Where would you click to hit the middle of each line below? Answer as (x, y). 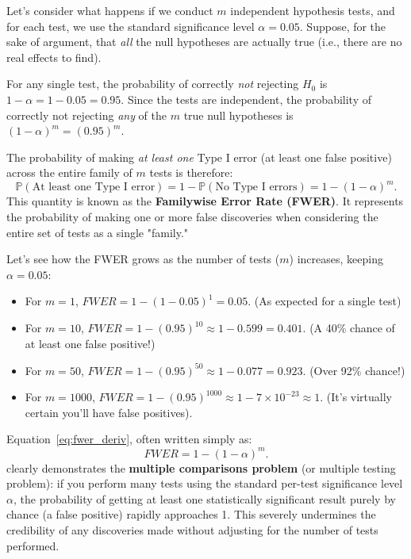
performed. (33, 545)
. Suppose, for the (343, 26)
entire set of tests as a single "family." (98, 232)
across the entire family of (69, 172)
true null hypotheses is (238, 115)
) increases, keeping (336, 259)
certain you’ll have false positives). (109, 412)
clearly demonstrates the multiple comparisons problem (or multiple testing (201, 467)
